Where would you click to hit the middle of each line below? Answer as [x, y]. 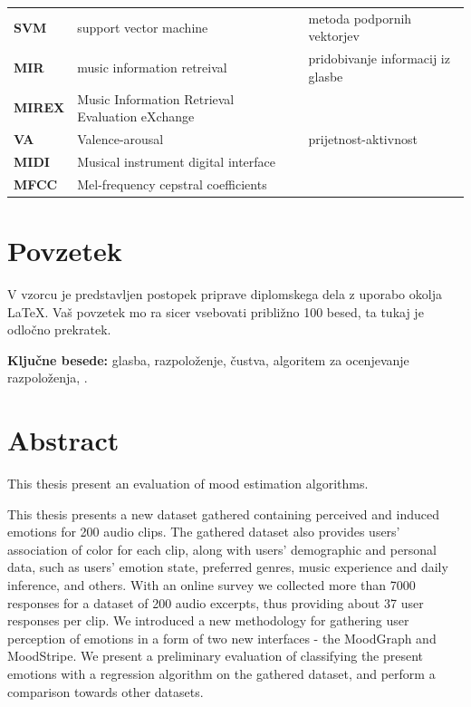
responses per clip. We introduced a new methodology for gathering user [208, 620]
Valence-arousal [120, 139]
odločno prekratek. [59, 329]
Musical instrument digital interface [177, 161]
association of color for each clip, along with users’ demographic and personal [222, 549]
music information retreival [152, 67]
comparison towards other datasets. [106, 691]
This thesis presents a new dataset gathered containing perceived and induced [223, 513]
